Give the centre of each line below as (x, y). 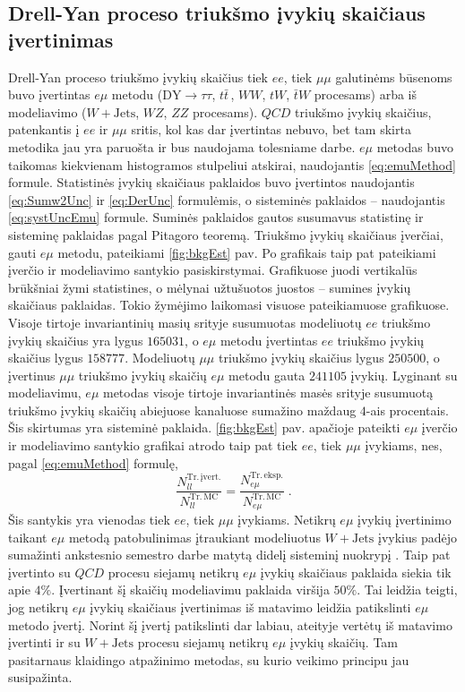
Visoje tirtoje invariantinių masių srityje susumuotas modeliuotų (185, 322)
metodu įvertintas (269, 340)
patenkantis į (44, 129)
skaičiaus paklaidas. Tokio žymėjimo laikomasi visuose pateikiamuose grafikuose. (229, 305)
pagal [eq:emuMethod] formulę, (93, 462)
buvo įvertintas (49, 94)
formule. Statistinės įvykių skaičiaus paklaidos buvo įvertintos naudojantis (211, 182)
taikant (28, 537)
